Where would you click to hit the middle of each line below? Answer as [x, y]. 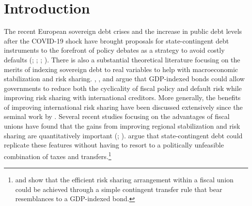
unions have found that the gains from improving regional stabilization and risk [122, 126]
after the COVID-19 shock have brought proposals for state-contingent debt [117, 40]
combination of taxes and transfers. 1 [58, 155]
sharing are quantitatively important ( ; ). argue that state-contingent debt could [123, 135]
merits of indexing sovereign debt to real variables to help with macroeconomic [121, 69]
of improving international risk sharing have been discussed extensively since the [123, 107]
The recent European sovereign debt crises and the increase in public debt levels [123, 31]
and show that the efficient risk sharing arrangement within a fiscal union [124, 180]
